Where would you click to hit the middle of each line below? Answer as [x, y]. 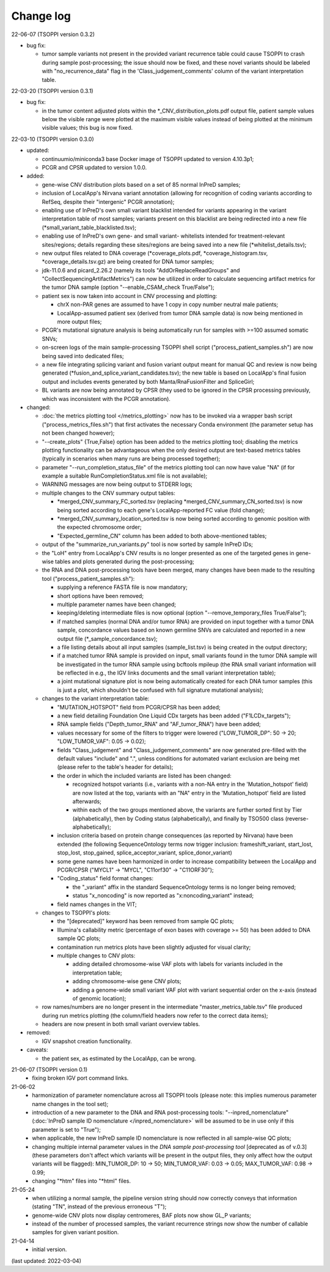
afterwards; [87, 801]
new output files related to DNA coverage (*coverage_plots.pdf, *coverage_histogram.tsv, [155, 253]
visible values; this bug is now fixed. [87, 128]
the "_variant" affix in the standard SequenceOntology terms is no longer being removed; [184, 887]
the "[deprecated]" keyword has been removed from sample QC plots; [146, 921]
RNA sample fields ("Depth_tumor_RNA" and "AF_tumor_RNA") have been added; [159, 724]
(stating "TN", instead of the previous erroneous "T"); [99, 1207]
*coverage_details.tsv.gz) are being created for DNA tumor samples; [128, 262]
